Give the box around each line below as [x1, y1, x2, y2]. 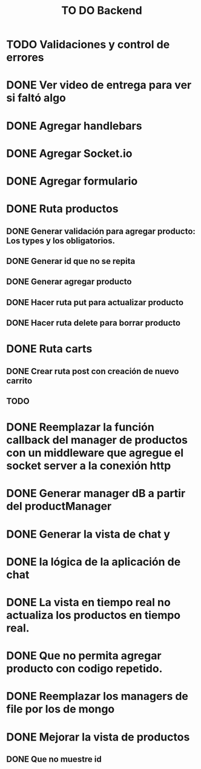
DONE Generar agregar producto [6, 277, 132, 287]
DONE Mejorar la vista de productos [6, 730, 190, 744]
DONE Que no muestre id [6, 754, 102, 764]
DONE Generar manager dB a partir [6, 487, 186, 500]
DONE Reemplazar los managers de [6, 690, 189, 703]
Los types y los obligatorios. [6, 236, 115, 246]
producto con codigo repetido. [6, 662, 163, 676]
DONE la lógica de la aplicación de [6, 555, 181, 569]
